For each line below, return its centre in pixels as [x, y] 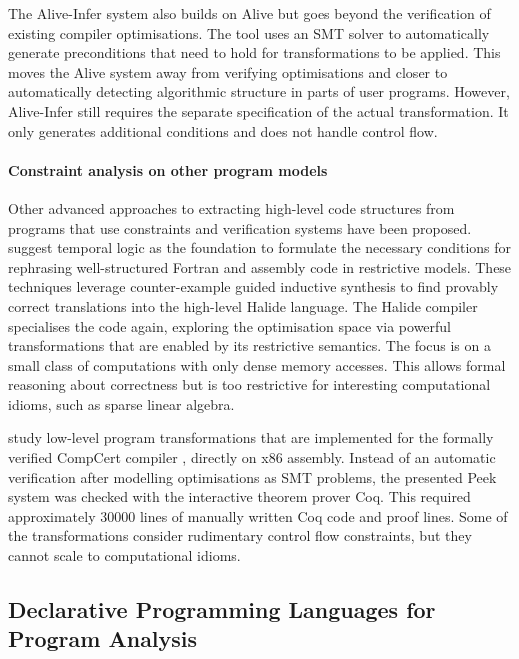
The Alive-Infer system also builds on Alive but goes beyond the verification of [249, 13]
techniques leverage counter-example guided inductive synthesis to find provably [253, 286]
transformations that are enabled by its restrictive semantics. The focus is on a [249, 345]
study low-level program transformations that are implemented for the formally [251, 437]
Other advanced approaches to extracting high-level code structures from [231, 207]
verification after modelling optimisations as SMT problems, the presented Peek [252, 476]
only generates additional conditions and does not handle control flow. [223, 130]
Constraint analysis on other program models [168, 169]
